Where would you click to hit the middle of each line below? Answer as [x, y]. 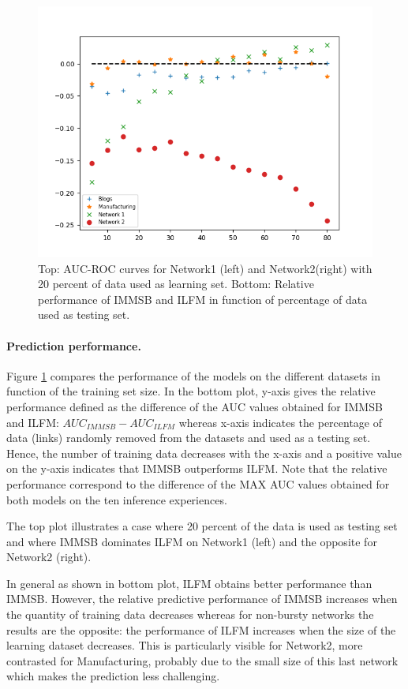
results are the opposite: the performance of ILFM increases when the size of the [201, 629]
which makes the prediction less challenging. [113, 676]
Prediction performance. [74, 345]
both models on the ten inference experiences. [117, 499]
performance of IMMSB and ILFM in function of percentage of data [203, 299]
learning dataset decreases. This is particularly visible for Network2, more [185, 645]
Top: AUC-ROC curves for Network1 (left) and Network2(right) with [205, 268]
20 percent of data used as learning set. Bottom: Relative [176, 284]
